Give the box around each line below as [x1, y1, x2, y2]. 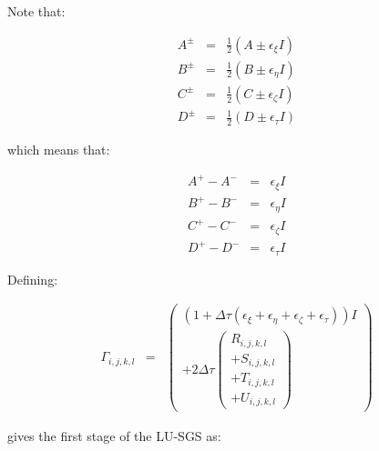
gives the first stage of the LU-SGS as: [7, 426, 221, 446]
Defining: [7, 269, 58, 288]
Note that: [7, 2, 66, 20]
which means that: [7, 140, 110, 159]
